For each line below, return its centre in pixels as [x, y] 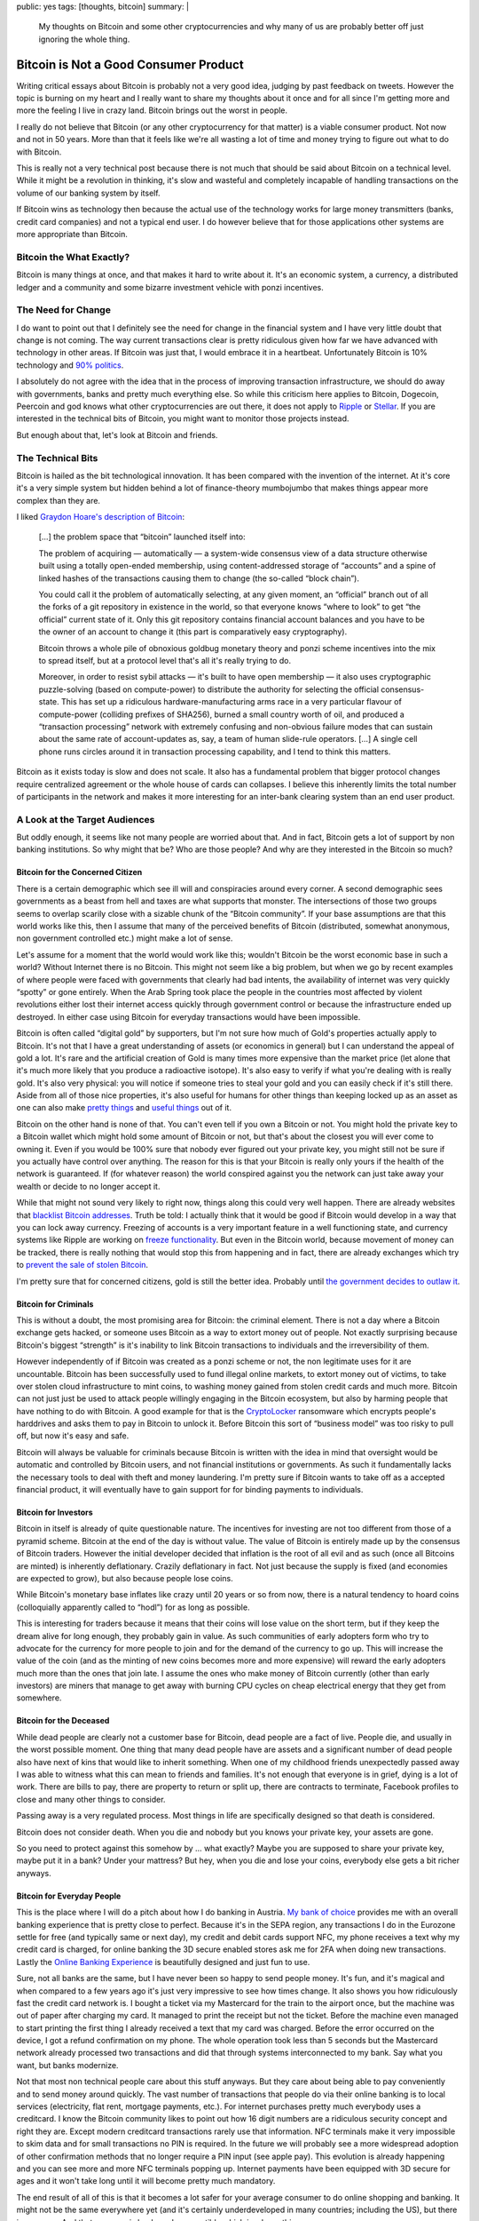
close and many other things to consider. [91, 1799]
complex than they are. [59, 500]
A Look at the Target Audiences [86, 819]
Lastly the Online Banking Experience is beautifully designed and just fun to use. [163, 1962]
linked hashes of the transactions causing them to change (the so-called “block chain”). [199, 578]
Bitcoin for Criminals [55, 1304]
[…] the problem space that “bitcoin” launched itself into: [142, 537]
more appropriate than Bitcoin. [72, 234]
